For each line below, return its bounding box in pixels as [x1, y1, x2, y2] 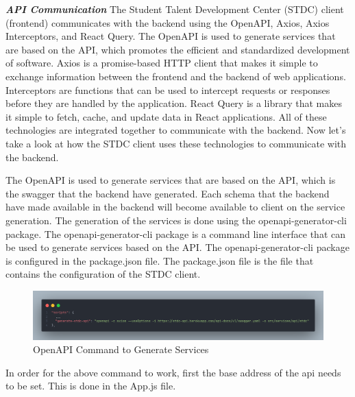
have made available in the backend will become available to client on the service [5, 200, 345, 214]
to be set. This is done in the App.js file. [5, 378, 176, 393]
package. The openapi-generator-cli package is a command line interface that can [5, 226, 345, 241]
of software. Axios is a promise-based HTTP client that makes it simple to [5, 56, 318, 70]
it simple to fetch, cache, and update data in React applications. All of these [5, 109, 327, 123]
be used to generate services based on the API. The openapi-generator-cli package [5, 240, 350, 254]
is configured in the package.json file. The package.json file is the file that [5, 253, 314, 267]
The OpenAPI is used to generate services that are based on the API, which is [5, 173, 336, 187]
